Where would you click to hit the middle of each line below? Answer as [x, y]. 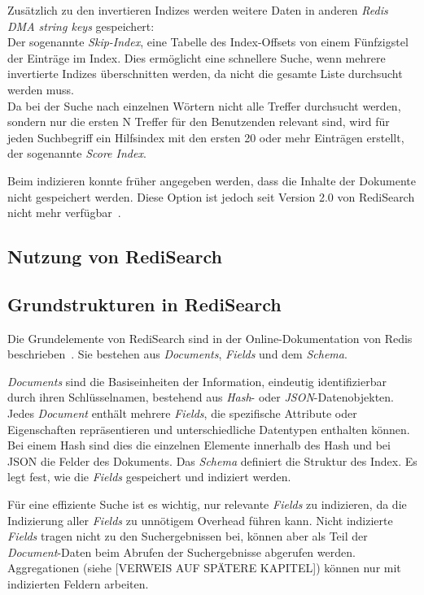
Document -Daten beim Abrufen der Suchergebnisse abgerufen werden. [181, 552]
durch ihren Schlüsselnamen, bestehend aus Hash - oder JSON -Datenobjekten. [201, 397]
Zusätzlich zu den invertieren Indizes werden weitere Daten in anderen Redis [198, 10]
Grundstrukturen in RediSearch [144, 304]
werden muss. [41, 89]
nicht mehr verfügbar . [64, 213]
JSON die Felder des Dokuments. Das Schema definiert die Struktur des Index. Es [212, 460]
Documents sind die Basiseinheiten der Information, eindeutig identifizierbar [197, 381]
